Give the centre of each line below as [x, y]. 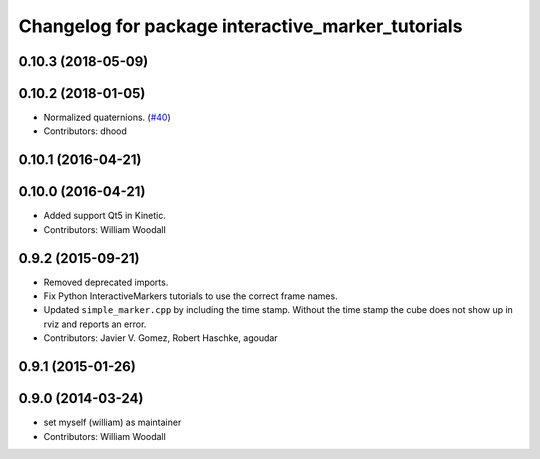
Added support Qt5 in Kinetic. [105, 216]
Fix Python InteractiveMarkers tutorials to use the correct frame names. [191, 296]
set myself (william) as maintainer [112, 422]
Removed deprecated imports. [106, 282]
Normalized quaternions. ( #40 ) [107, 117]
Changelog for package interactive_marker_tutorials [240, 26]
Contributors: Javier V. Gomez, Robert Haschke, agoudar [161, 338]
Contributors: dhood [85, 131]
